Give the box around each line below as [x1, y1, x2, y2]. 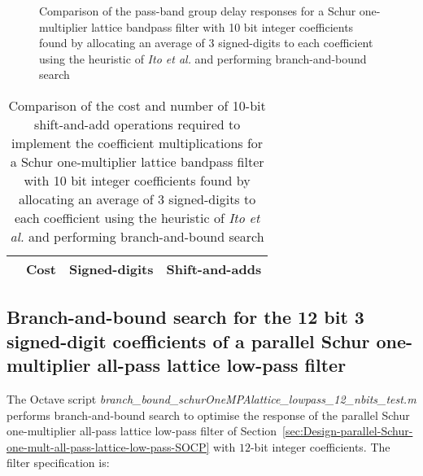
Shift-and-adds [166, 259, 262, 278]
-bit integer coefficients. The [250, 438, 390, 455]
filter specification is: [7, 454, 110, 471]
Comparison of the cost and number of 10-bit [8, 95, 266, 115]
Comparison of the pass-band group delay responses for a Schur [39, 2, 356, 19]
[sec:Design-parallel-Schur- [282, 422, 413, 439]
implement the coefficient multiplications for [11, 133, 264, 152]
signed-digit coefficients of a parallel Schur [7, 328, 370, 353]
